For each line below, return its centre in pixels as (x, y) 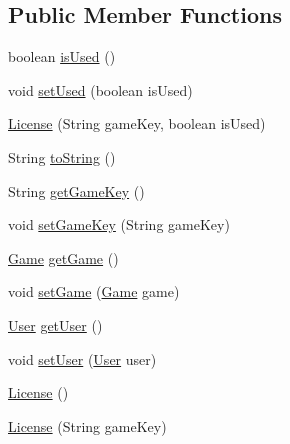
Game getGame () (63, 257)
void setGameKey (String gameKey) (119, 224)
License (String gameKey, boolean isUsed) (137, 123)
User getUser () (55, 324)
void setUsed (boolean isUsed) (100, 89)
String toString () (62, 156)
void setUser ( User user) (82, 358)
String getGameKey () (76, 190)
